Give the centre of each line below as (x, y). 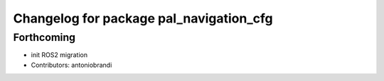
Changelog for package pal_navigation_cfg (143, 18)
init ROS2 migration (59, 55)
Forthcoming (44, 37)
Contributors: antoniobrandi (71, 65)
